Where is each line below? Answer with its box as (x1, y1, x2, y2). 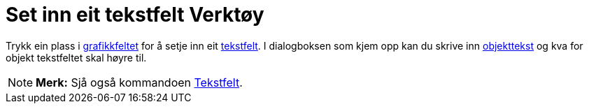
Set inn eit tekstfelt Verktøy (6, 3, 264, 27)
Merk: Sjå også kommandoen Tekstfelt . (36, 75, 243, 89)
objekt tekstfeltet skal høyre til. (6, 51, 147, 64)
